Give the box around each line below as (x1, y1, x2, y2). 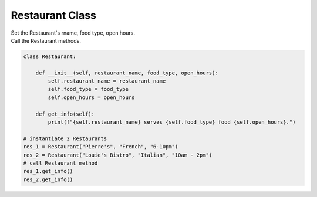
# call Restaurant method (23, 160, 98, 167)
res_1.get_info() (23, 168, 73, 175)
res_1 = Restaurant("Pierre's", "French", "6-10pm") (23, 144, 178, 150)
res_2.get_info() (23, 176, 73, 183)
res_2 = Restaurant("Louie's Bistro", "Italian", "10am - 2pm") (23, 151, 213, 158)
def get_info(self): (35, 110, 95, 117)
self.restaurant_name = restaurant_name (48, 78, 166, 84)
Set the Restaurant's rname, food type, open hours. (11, 29, 135, 36)
